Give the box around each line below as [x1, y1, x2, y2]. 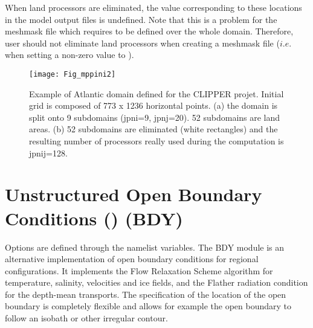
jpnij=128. [29, 146, 68, 159]
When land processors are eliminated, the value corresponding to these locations [5, 1, 302, 13]
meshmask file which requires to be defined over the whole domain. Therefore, [5, 25, 294, 37]
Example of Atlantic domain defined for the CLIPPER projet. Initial [29, 87, 284, 100]
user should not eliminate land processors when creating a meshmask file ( [5, 36, 280, 49]
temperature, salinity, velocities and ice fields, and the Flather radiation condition [5, 276, 308, 289]
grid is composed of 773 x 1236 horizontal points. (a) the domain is [29, 99, 278, 112]
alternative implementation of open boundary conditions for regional [5, 252, 259, 265]
